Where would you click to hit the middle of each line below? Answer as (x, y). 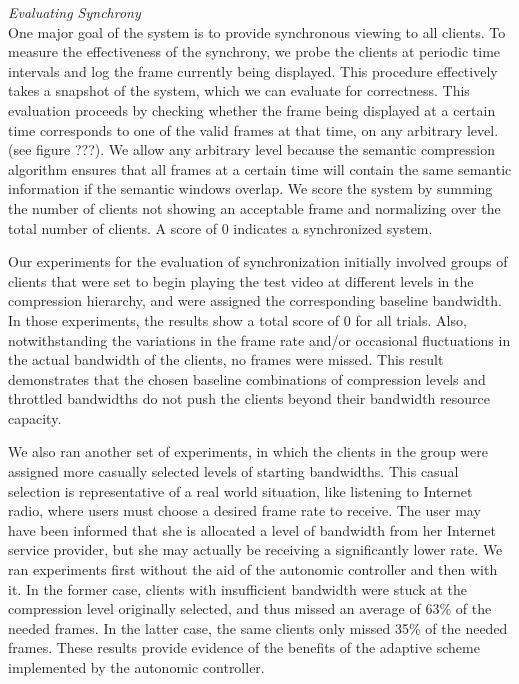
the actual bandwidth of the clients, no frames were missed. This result (226, 359)
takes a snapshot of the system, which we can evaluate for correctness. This (239, 90)
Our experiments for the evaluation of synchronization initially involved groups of (258, 261)
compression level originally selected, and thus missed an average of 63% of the (250, 608)
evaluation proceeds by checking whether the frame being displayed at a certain (252, 109)
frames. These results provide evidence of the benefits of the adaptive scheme (244, 647)
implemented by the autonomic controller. (136, 667)
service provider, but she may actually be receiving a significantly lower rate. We (255, 549)
